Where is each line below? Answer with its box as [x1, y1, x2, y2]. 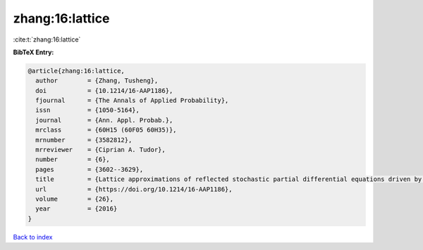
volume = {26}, [35, 195, 114, 203]
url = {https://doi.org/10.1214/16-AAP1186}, [35, 185, 233, 193]
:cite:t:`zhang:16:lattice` [13, 35, 81, 44]
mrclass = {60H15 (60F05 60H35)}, [35, 126, 177, 134]
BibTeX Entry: [13, 48, 54, 56]
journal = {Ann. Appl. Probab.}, [35, 116, 173, 124]
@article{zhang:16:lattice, [27, 67, 125, 75]
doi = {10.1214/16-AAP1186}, [35, 87, 173, 94]
